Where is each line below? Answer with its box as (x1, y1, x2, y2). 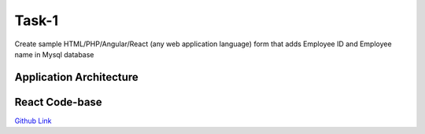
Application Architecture (14, 71, 139, 84)
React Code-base (14, 95, 102, 109)
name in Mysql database (14, 49, 94, 59)
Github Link (14, 116, 52, 125)
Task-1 (14, 12, 59, 29)
